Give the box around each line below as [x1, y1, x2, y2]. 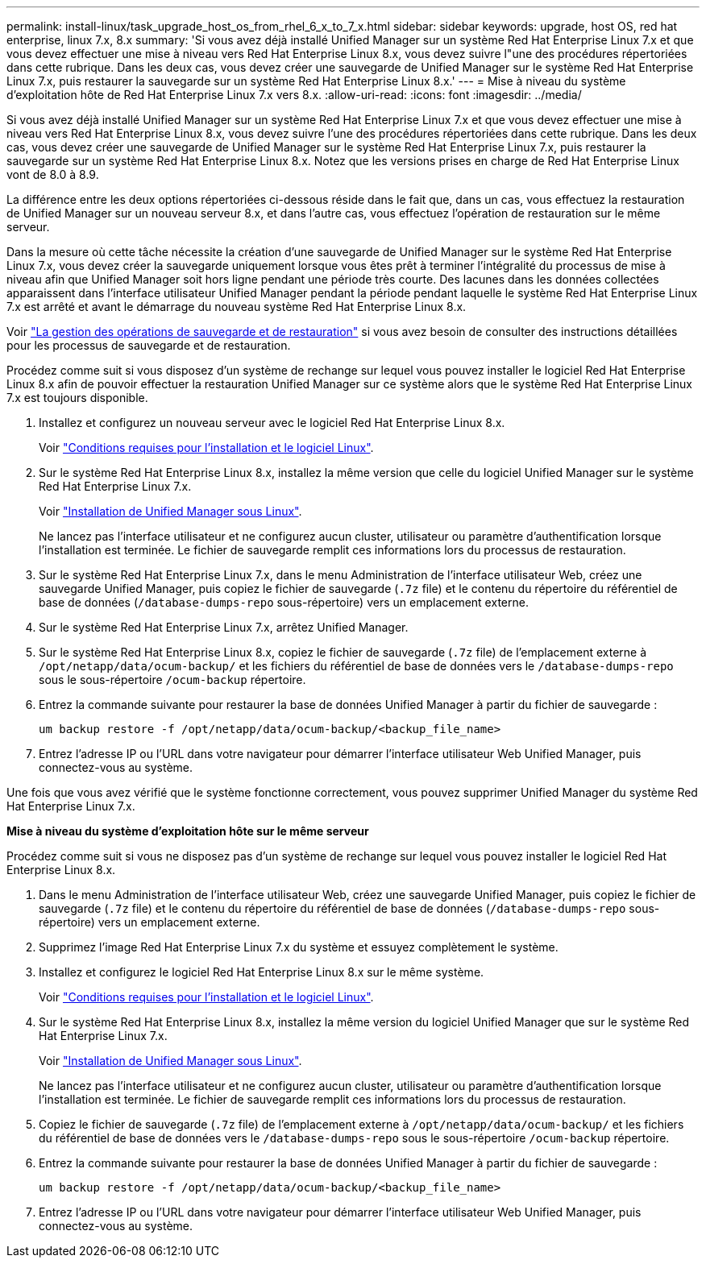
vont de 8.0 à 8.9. [6, 168, 99, 181]
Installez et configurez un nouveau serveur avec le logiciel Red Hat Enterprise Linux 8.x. [39, 416, 505, 429]
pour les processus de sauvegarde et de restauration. [6, 338, 291, 352]
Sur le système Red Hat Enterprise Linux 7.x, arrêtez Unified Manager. [39, 620, 409, 634]
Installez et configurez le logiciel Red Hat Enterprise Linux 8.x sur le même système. [39, 965, 484, 979]
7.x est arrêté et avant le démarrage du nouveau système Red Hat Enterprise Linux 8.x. [6, 300, 467, 313]
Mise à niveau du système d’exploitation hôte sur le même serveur [6, 824, 369, 838]
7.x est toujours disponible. [6, 391, 148, 404]
